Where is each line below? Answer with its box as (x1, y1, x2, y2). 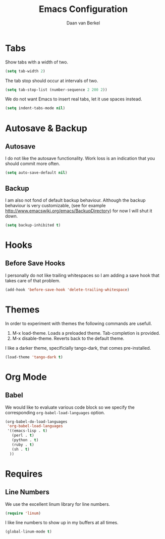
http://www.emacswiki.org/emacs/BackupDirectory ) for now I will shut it (5, 208, 153, 214)
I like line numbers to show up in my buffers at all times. (5, 520, 119, 526)
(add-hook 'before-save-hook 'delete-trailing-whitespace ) (5, 287, 130, 292)
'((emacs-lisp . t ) (7, 428, 48, 433)
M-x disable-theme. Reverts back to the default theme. (12, 335, 125, 341)
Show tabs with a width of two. (5, 59, 68, 65)
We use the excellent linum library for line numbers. (5, 501, 110, 507)
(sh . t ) (11, 447, 30, 452)
